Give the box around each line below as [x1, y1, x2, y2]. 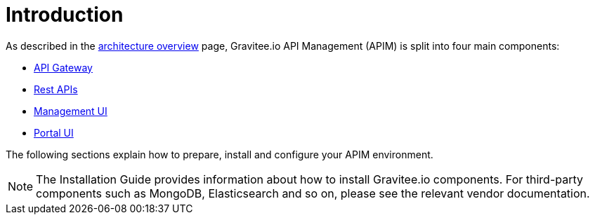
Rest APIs [34, 83, 78, 95]
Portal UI [34, 126, 74, 139]
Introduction [6, 3, 124, 27]
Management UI [34, 104, 107, 117]
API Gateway [34, 61, 93, 74]
